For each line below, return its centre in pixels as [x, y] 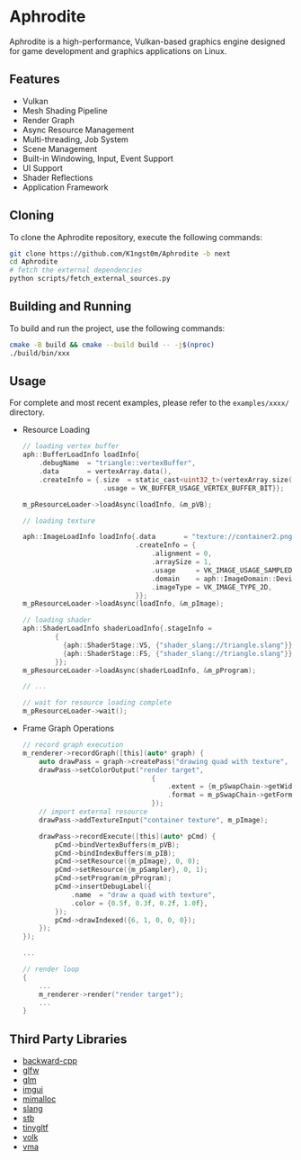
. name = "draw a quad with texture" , [143, 895]
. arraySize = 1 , [182, 562]
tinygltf [35, 1128]
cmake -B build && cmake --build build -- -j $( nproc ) [112, 345]
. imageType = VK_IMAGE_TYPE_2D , [212, 587]
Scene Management [59, 148]
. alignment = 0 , [182, 554]
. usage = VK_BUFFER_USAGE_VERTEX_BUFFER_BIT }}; [194, 488]
